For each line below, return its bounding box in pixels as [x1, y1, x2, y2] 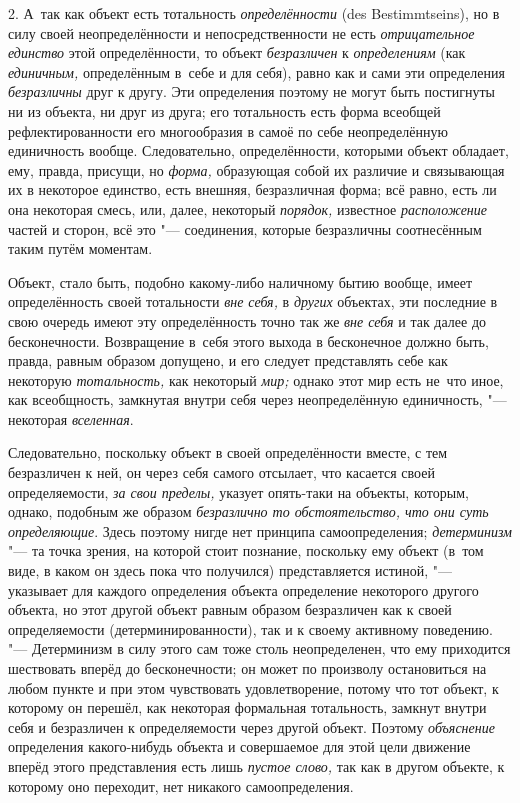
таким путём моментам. [8, 238, 153, 259]
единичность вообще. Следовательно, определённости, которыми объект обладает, [8, 140, 509, 161]
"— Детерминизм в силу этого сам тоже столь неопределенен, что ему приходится [8, 638, 511, 659]
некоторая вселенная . [8, 408, 134, 429]
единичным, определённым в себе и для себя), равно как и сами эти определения [8, 61, 505, 82]
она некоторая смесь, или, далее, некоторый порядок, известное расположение [8, 198, 488, 219]
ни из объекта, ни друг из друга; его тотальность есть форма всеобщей [8, 100, 441, 121]
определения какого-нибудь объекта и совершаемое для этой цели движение [8, 736, 471, 757]
